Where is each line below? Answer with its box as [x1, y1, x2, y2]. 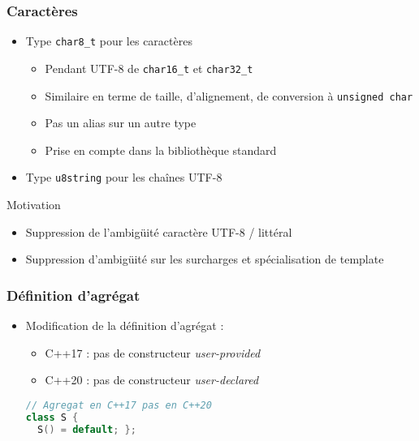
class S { [25, 411, 79, 423]
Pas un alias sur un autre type [45, 114, 197, 131]
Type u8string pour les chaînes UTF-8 [25, 169, 222, 186]
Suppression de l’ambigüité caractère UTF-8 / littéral [25, 223, 292, 240]
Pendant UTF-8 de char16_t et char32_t [45, 59, 253, 76]
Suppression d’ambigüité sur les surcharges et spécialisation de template [25, 250, 384, 268]
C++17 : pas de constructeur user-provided [45, 344, 261, 361]
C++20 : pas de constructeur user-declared [45, 371, 259, 388]
